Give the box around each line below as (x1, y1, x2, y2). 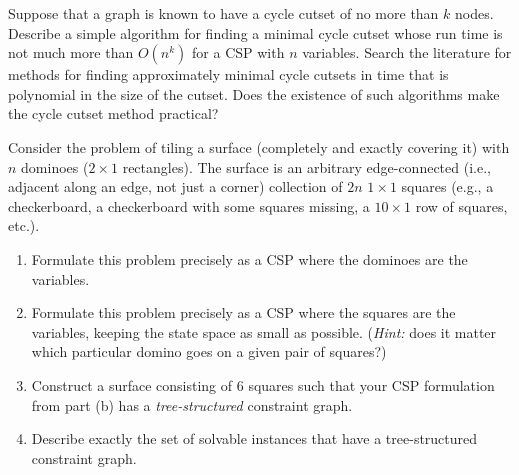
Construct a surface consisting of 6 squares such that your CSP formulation (31, 374, 495, 395)
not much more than (8, 42, 134, 63)
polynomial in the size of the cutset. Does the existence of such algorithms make (8, 83, 500, 104)
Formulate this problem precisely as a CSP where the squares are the (31, 302, 456, 323)
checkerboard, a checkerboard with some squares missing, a (8, 195, 370, 216)
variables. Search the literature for (302, 42, 512, 63)
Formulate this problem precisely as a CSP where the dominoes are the (31, 248, 468, 269)
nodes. (455, 3, 494, 23)
